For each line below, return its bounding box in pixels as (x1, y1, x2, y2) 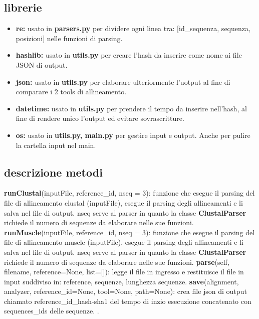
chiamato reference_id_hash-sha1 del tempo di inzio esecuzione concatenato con (4, 295, 251, 306)
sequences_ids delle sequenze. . (4, 305, 99, 316)
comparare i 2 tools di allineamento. (16, 86, 127, 97)
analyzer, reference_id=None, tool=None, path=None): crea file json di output (4, 286, 247, 296)
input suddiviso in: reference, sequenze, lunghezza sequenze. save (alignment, (4, 276, 239, 286)
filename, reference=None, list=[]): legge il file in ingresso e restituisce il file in (4, 266, 244, 277)
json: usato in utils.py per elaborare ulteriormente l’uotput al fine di (16, 76, 230, 87)
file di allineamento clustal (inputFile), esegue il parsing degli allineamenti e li (4, 197, 243, 208)
